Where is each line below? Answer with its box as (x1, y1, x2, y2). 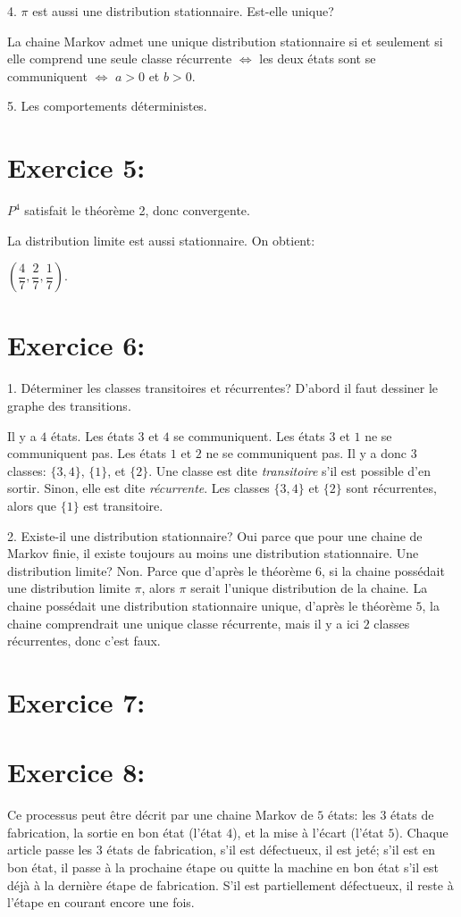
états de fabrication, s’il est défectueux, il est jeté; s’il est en (106, 840, 436, 859)
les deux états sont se (259, 49, 376, 68)
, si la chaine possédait (322, 561, 445, 579)
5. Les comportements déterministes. (7, 96, 207, 115)
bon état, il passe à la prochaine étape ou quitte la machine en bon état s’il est (7, 858, 439, 876)
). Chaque (394, 822, 448, 841)
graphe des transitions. (7, 396, 131, 414)
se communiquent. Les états (173, 426, 325, 445)
